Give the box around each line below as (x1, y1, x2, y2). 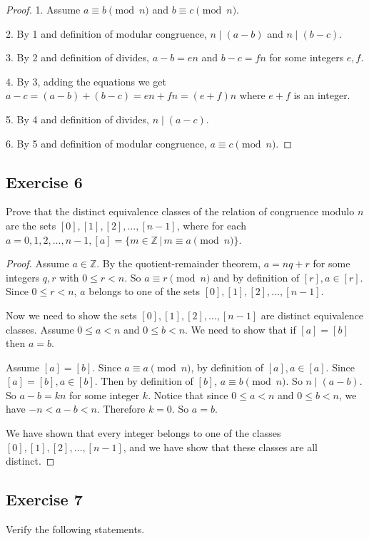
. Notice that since (148, 387, 228, 402)
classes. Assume (6, 321, 74, 336)
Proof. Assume (6, 256, 69, 271)
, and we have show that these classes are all (123, 439, 318, 454)
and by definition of (213, 269, 300, 284)
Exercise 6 (6, 170, 83, 192)
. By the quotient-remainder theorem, (96, 256, 261, 271)
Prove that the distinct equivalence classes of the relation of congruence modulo (6, 204, 355, 219)
